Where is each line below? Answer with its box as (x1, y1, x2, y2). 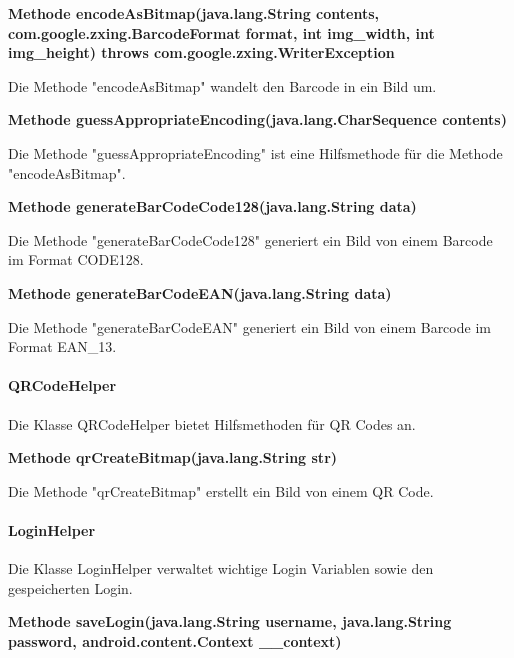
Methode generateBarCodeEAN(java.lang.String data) (8, 282, 392, 303)
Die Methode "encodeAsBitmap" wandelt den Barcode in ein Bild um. (8, 75, 437, 96)
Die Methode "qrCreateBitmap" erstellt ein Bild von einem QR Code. (8, 480, 434, 501)
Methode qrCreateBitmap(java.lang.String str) (8, 447, 338, 468)
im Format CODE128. (8, 249, 144, 270)
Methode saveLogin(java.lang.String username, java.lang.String (8, 611, 452, 632)
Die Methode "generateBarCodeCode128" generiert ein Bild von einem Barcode (8, 229, 493, 250)
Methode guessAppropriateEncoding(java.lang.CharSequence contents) (8, 109, 507, 130)
